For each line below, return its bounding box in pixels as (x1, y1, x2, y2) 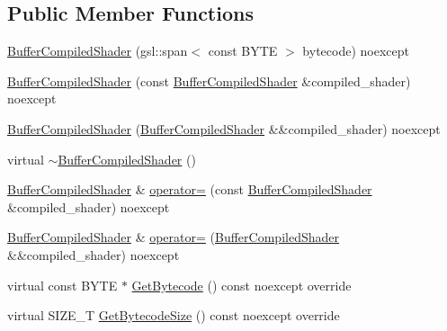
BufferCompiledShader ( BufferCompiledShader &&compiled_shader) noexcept (7, 119, 441, 138)
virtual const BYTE (7, 275, 118, 294)
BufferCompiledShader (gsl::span (7, 41, 188, 60)
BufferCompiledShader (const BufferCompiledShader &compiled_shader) (7, 71, 411, 90)
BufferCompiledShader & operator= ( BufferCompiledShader (7, 228, 339, 246)
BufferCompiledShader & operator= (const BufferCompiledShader (7, 180, 372, 199)
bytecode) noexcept (302, 41, 409, 60)
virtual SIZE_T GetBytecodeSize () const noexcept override (7, 306, 340, 325)
